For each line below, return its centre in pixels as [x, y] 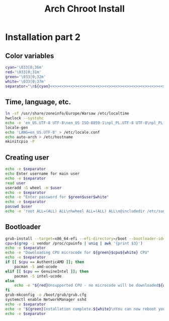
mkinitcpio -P [20, 142]
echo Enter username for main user [43, 174]
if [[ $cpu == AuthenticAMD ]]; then [45, 262]
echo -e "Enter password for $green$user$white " [57, 197]
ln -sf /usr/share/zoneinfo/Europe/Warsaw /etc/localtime [67, 114]
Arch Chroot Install [84, 9]
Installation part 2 [43, 37]
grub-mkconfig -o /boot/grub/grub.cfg [46, 295]
